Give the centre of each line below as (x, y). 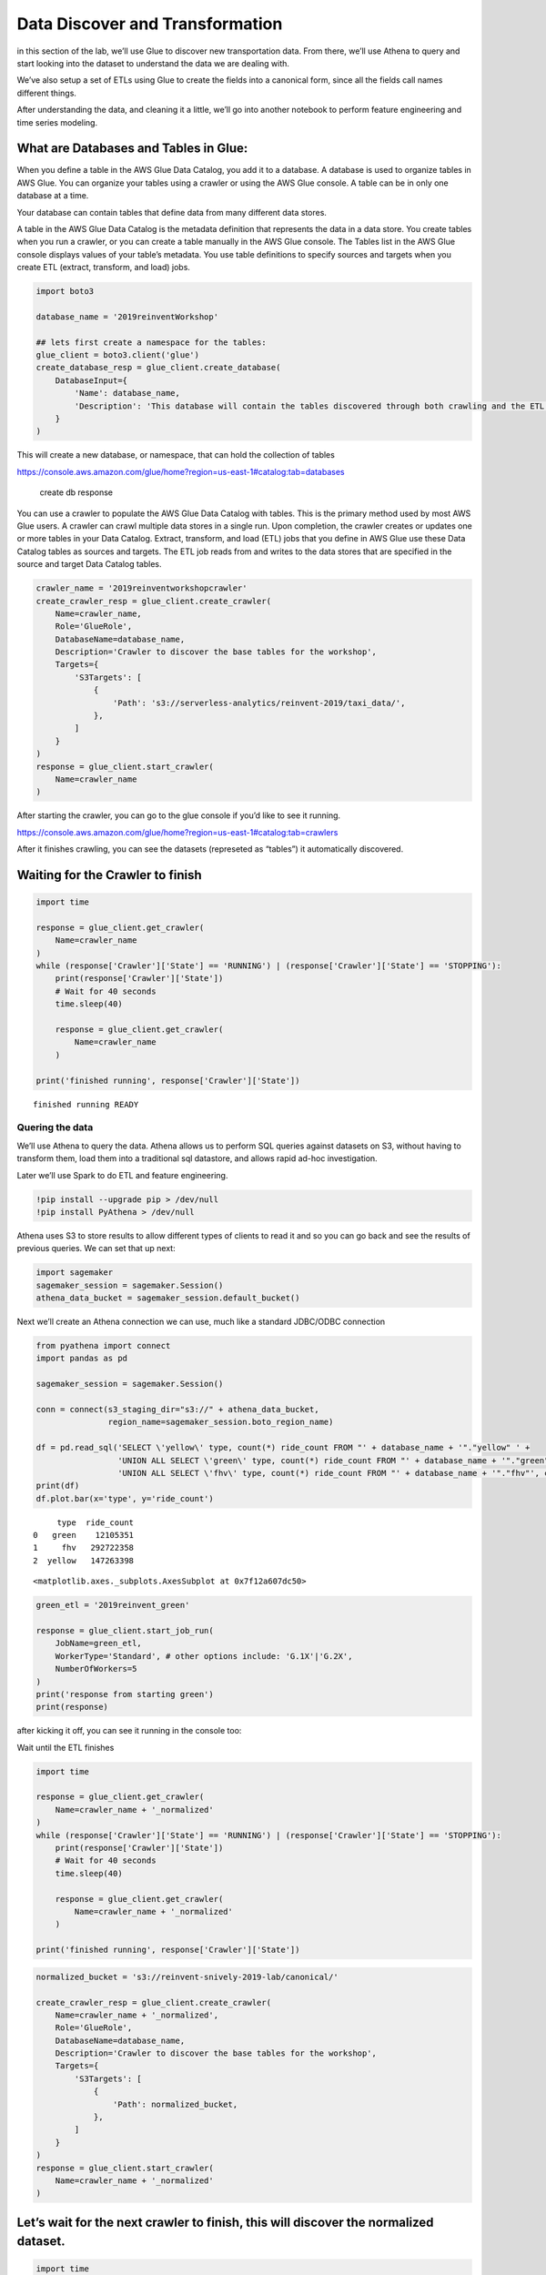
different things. (47, 93)
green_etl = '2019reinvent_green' (113, 1605)
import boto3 (65, 292)
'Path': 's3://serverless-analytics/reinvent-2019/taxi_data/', (259, 703)
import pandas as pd (81, 1359)
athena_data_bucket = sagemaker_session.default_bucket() (168, 1298)
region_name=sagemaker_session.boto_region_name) (221, 1422)
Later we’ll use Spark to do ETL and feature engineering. (122, 1175)
